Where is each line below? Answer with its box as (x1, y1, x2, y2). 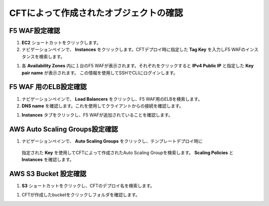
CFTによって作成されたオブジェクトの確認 (9, 7, 183, 18)
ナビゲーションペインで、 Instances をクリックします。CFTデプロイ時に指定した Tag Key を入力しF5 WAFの (21, 46, 246, 52)
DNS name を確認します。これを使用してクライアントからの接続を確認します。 (21, 103, 184, 109)
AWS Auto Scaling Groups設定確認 (9, 125, 118, 134)
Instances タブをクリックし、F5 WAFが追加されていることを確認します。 (21, 112, 173, 118)
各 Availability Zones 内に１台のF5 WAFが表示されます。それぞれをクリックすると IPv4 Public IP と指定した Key (21, 63, 254, 69)
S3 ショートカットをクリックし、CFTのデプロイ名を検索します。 (21, 183, 155, 189)
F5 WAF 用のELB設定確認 (9, 83, 87, 91)
